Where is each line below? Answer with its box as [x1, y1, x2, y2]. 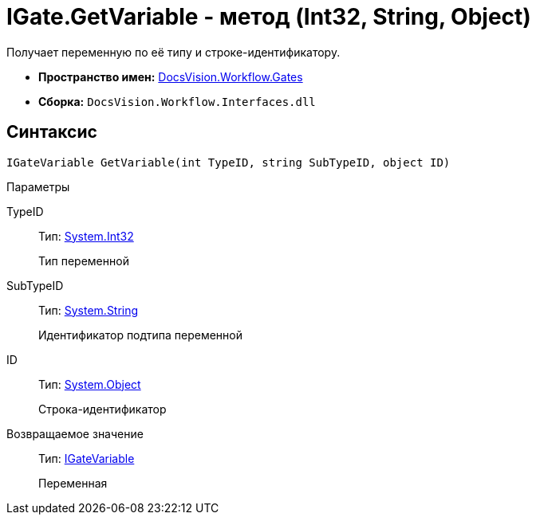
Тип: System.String [38, 303, 139, 317]
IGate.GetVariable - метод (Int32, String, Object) [6, 3, 531, 30]
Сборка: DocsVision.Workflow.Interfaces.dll [38, 94, 316, 108]
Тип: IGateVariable [38, 451, 135, 465]
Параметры [6, 179, 70, 194]
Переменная [38, 476, 108, 490]
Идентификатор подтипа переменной [38, 327, 243, 342]
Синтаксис [6, 122, 97, 143]
